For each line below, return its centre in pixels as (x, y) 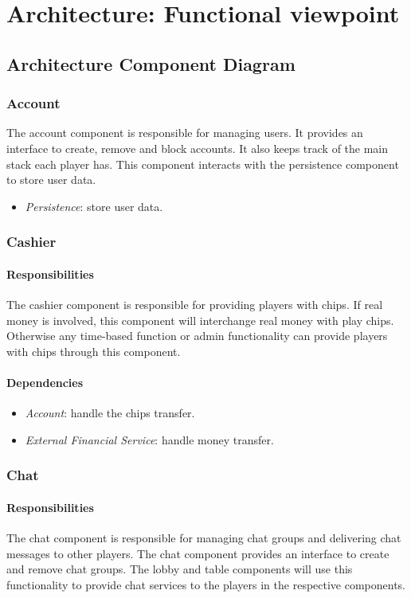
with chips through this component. (94, 351)
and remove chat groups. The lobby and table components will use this (180, 569)
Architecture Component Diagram (151, 63)
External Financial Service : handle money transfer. (149, 439)
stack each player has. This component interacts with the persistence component (203, 164)
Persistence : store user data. (94, 206)
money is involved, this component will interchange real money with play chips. (200, 320)
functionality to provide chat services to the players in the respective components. (206, 584)
